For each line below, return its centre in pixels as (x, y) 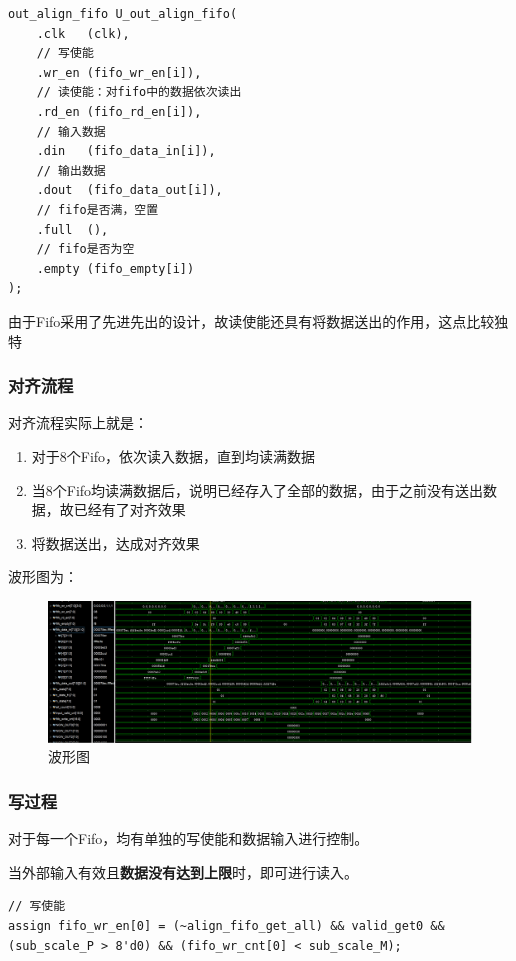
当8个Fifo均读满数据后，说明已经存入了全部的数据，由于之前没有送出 (257, 489)
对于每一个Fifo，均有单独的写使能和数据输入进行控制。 (188, 838)
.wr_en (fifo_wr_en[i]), (119, 72)
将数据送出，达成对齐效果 (115, 542)
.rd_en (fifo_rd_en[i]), (119, 111)
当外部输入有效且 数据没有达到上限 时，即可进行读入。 (183, 871)
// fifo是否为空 (85, 249)
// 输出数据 (71, 170)
